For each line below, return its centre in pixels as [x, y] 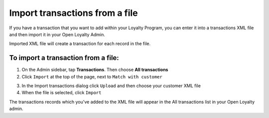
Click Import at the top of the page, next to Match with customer [92, 76]
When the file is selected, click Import [62, 93]
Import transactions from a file [73, 13]
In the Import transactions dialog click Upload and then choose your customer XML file [111, 86]
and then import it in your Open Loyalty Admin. [57, 34]
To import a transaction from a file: [64, 58]
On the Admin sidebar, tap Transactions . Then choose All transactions [95, 70]
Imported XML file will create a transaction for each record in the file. [80, 44]
